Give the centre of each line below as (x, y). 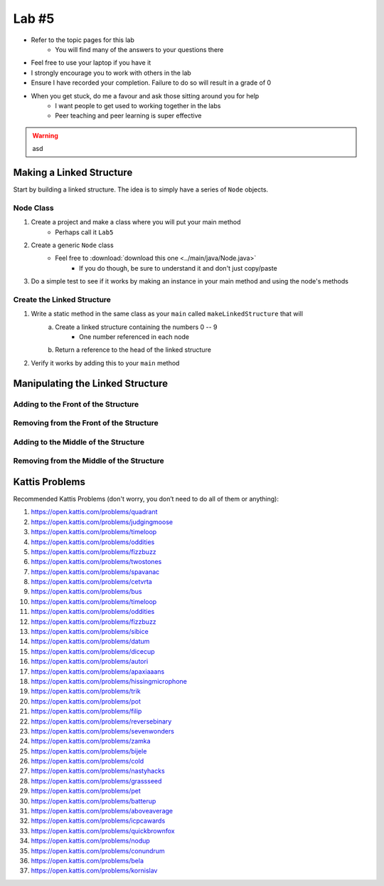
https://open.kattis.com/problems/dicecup (93, 651)
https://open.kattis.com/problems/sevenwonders (102, 731)
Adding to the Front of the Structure (76, 404)
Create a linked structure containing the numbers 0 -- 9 (136, 327)
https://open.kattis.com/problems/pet (86, 791)
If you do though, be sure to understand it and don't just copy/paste (178, 268)
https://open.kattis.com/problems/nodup (91, 841)
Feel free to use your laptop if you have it (91, 63)
